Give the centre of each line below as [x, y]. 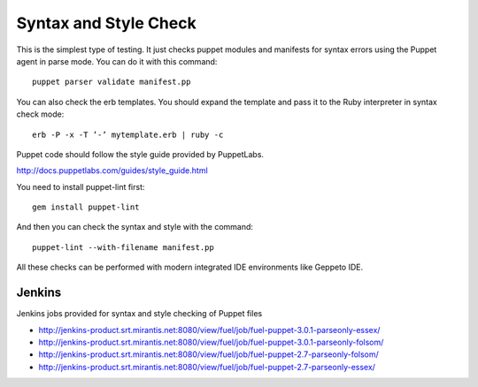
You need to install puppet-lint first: [81, 186]
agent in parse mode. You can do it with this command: [117, 61]
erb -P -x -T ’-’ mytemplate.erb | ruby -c [128, 134]
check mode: [40, 114]
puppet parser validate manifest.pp [112, 82]
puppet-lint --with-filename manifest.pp [123, 247]
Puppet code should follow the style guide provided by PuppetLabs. [140, 154]
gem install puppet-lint [86, 207]
